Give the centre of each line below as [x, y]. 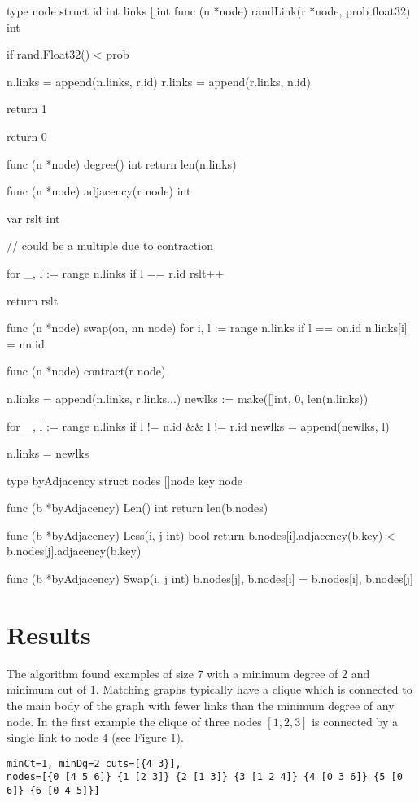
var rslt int [33, 218]
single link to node [52, 737]
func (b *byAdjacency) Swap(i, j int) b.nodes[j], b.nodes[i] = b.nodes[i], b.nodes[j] [210, 578]
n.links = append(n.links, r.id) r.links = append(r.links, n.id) [159, 81]
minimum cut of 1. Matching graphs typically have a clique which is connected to [209, 689]
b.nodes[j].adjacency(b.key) [74, 551]
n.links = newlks [48, 453]
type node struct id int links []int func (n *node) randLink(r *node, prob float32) [209, 11]
